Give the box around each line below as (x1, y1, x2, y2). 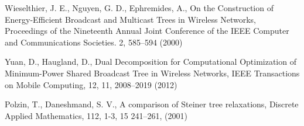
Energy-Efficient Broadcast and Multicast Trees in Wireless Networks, (5, 13, 256, 25)
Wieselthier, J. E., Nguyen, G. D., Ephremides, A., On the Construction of (5, 2, 274, 13)
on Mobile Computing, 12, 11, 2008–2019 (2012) (5, 78, 177, 90)
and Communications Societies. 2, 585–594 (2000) (5, 36, 183, 48)
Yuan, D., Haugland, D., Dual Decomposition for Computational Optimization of (5, 55, 296, 68)
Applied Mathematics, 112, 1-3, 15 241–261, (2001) (5, 109, 187, 121)
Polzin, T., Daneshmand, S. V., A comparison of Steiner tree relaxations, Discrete (5, 98, 299, 110)
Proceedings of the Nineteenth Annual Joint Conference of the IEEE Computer (5, 24, 289, 37)
